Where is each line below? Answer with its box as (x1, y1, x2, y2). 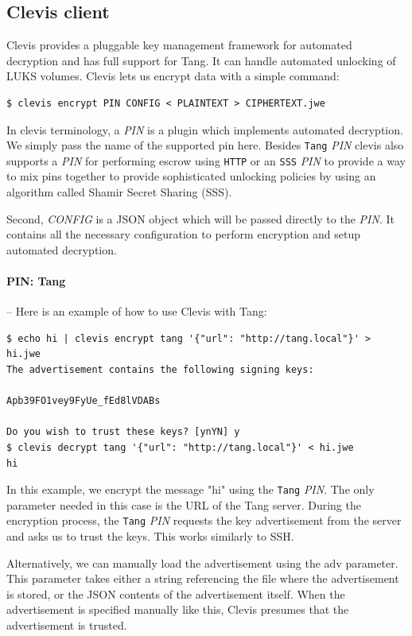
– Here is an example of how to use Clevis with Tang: (6, 303, 267, 320)
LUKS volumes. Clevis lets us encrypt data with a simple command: (6, 68, 340, 84)
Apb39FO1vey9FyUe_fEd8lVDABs (6, 395, 161, 407)
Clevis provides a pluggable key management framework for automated (6, 37, 352, 53)
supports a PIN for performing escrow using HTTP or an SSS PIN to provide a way (6, 152, 406, 169)
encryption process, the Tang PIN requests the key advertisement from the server (6, 512, 402, 529)
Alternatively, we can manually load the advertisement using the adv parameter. (6, 554, 398, 571)
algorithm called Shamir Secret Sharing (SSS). (6, 184, 232, 200)
